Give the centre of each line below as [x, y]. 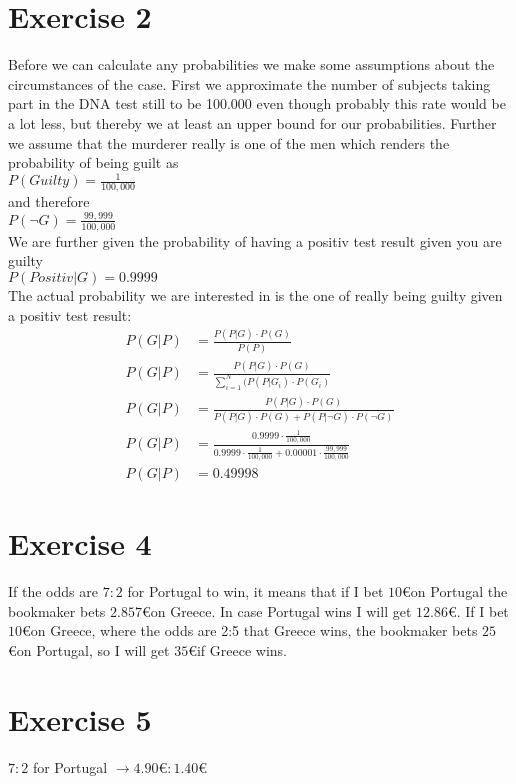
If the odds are [53, 591]
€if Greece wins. [238, 649]
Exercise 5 [80, 718]
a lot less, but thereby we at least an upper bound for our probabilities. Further [252, 122]
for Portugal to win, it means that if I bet [255, 591]
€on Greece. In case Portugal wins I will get [276, 610]
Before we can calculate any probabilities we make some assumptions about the [251, 64]
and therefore [49, 201]
